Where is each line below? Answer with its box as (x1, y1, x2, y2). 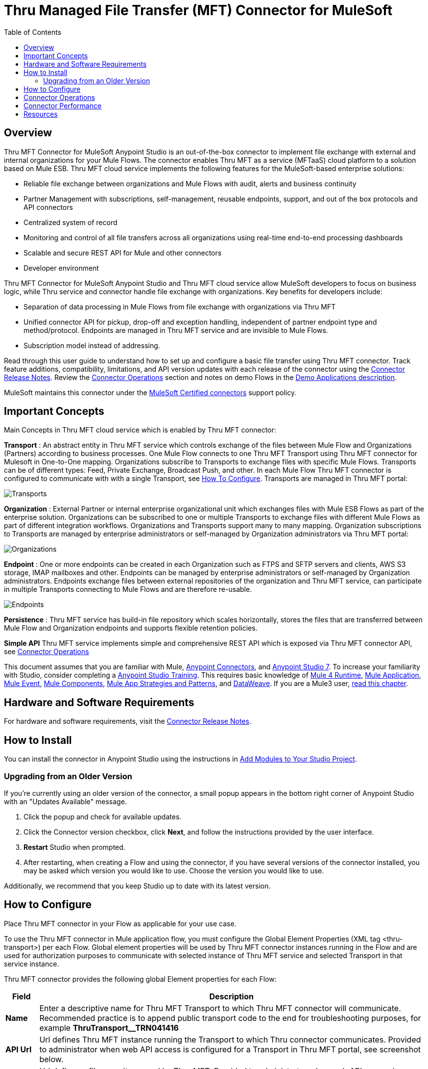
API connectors (24, 203, 73, 211)
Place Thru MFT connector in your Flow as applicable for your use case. (4, 919, 237, 928)
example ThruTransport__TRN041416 (39, 1022, 179, 1033)
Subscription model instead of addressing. (24, 341, 160, 350)
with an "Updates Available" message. (4, 797, 127, 806)
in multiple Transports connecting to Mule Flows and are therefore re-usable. (4, 585, 252, 594)
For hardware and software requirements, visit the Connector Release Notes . (4, 717, 251, 726)
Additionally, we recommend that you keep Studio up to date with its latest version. (4, 881, 271, 890)
